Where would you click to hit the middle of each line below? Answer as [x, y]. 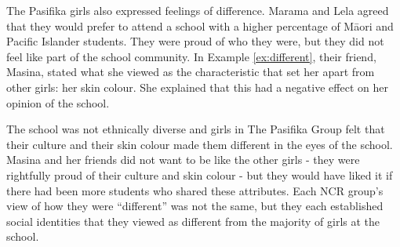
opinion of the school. [58, 102]
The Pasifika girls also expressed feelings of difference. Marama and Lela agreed [198, 10]
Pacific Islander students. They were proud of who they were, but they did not [195, 41]
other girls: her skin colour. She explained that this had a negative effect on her [197, 87]
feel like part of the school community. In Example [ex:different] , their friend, [191, 56]
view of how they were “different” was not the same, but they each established [195, 206]
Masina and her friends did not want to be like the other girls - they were [183, 160]
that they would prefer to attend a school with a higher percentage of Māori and [200, 25]
